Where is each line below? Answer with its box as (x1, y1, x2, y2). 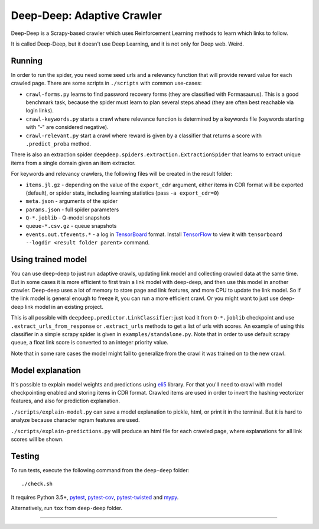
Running (11, 56, 43, 66)
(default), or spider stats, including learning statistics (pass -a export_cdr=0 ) (25, 189, 219, 196)
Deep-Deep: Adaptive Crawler (11, 9, 162, 22)
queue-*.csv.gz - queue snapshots (25, 222, 117, 230)
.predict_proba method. (25, 140, 92, 147)
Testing (11, 451, 40, 461)
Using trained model (11, 254, 87, 264)
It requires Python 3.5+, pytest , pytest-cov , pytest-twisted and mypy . (11, 493, 179, 501)
